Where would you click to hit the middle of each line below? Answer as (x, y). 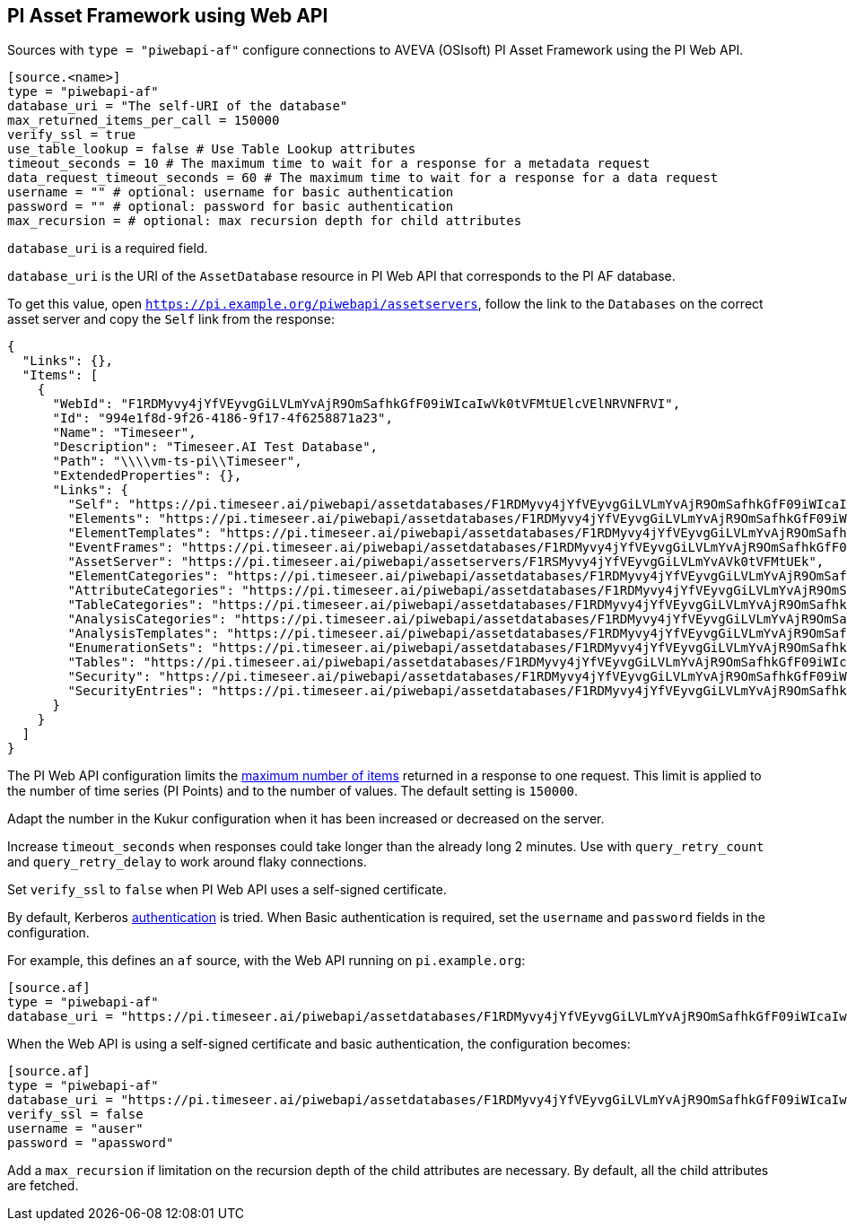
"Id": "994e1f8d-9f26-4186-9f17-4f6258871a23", (223, 418)
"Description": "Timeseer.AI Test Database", (215, 447)
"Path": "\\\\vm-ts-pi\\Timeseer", (177, 462)
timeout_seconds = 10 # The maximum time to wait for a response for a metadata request (329, 164)
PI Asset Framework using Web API (168, 16)
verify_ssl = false (75, 1115)
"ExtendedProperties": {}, (147, 476)
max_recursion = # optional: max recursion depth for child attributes (265, 221)
